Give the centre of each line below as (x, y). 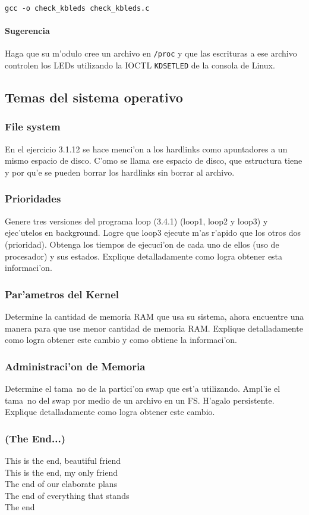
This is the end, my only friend (61, 472)
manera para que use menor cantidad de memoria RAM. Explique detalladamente (154, 328)
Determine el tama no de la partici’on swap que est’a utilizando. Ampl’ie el (143, 388)
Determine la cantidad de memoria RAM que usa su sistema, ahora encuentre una (154, 316)
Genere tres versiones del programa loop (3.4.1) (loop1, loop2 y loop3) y (136, 221)
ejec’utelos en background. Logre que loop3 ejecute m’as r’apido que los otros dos (153, 232)
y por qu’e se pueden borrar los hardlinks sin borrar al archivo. (120, 172)
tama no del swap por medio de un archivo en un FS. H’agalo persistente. (140, 400)
